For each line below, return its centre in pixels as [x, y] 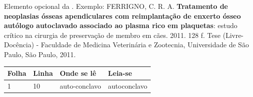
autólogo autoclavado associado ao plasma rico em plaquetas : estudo [121, 25]
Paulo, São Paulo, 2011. [40, 54]
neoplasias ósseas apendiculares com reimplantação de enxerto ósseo [123, 16]
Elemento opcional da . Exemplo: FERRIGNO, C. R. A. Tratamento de [116, 6]
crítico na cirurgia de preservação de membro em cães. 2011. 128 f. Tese [112, 35]
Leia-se [120, 73]
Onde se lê [78, 73]
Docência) [19, 45]
